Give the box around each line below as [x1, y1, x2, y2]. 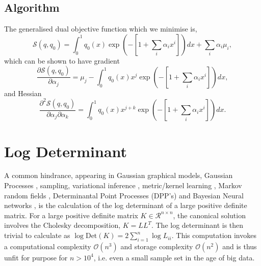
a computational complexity [4, 241, 91, 251]
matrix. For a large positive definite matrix [4, 210, 138, 220]
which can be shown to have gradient [4, 55, 120, 66]
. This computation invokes [171, 230, 256, 241]
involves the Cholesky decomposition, [4, 220, 121, 230]
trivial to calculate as [4, 230, 70, 241]
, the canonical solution [173, 210, 246, 220]
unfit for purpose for [4, 252, 68, 262]
